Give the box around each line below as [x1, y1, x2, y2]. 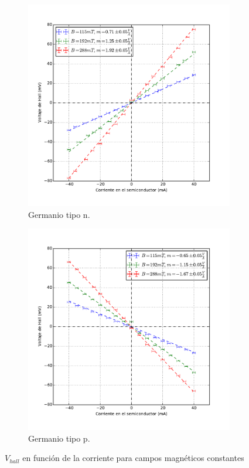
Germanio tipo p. [28, 432, 90, 444]
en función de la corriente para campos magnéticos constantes [22, 452, 244, 464]
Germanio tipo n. [28, 208, 90, 220]
